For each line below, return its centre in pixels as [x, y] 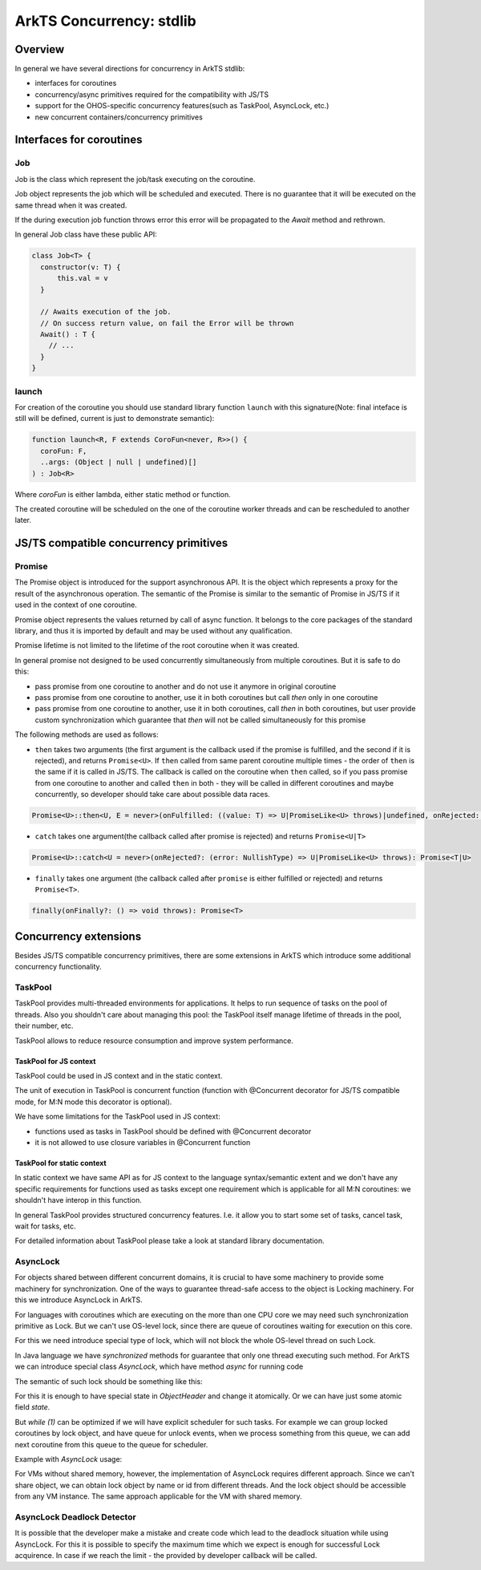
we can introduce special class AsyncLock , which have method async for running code [159, 1366]
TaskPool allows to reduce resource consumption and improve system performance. [154, 1040]
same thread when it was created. [71, 205]
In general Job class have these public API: [86, 235]
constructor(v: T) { [81, 267]
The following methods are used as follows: [87, 734]
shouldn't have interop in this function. [78, 1200]
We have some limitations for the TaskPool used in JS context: [117, 1117]
